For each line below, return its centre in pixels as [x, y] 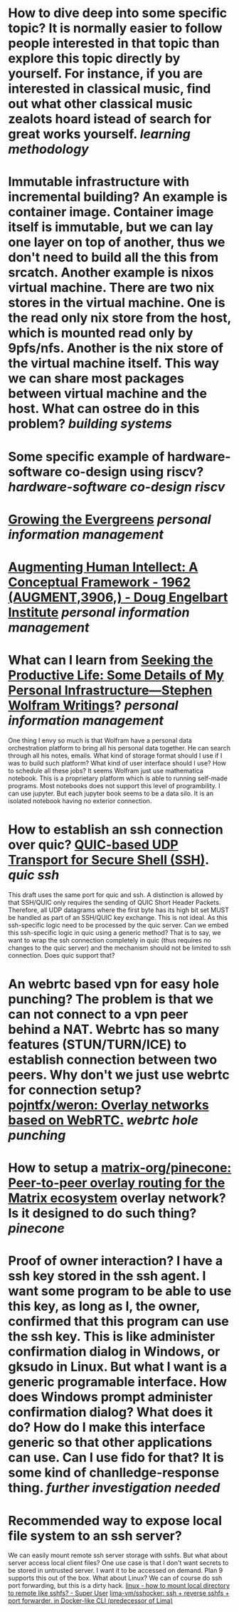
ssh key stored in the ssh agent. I [107, 1276]
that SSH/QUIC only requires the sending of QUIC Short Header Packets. [115, 902]
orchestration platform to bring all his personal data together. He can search [119, 748]
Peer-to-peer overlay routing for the [117, 1183]
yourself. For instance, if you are [106, 74]
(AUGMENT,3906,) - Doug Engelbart [118, 597]
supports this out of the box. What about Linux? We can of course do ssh [115, 1578]
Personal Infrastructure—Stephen [110, 690]
